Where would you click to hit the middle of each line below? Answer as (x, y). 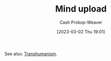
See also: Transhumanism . (31, 54)
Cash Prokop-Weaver (81, 22)
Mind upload (81, 9)
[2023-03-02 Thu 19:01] (81, 31)
